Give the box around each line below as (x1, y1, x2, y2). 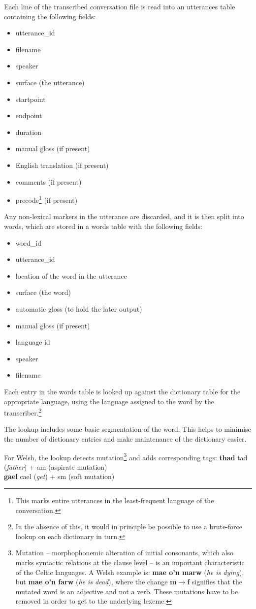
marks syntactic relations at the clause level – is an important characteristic (15, 557, 245, 567)
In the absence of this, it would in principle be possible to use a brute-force (15, 521, 242, 532)
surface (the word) (15, 287, 71, 297)
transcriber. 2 (4, 406, 42, 417)
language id (15, 337, 50, 347)
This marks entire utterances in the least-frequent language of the (15, 495, 214, 505)
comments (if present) (15, 176, 82, 187)
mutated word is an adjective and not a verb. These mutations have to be (15, 586, 238, 596)
